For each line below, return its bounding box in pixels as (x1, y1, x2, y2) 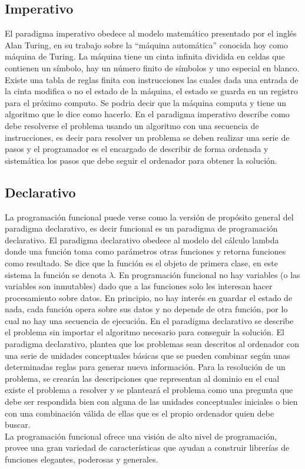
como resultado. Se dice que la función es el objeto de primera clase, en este (5, 256, 278, 269)
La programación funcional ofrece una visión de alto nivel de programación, (5, 430, 277, 442)
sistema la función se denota (5, 268, 107, 280)
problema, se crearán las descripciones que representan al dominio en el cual (5, 372, 280, 384)
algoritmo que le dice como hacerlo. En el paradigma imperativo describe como (5, 108, 290, 120)
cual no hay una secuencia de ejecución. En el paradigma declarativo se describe (5, 314, 294, 326)
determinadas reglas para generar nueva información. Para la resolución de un (5, 361, 286, 373)
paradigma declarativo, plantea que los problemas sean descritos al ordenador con (5, 338, 299, 350)
